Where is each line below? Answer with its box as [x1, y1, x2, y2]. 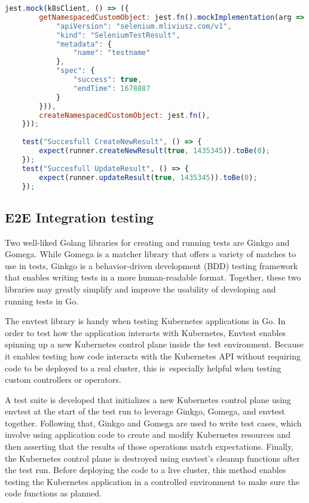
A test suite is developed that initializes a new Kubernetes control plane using [5, 393, 291, 406]
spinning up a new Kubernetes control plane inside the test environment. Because [5, 338, 304, 350]
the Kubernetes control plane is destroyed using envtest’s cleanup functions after [5, 452, 300, 464]
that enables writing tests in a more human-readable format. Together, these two [5, 271, 301, 283]
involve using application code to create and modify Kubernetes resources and [5, 428, 291, 441]
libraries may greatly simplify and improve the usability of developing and [5, 282, 276, 295]
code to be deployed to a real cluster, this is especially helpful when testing [5, 361, 282, 374]
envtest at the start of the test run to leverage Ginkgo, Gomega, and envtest [5, 405, 285, 417]
